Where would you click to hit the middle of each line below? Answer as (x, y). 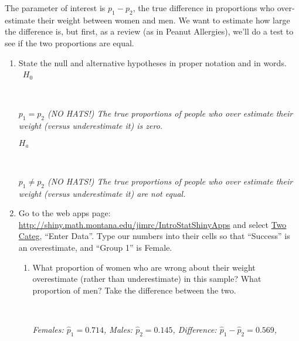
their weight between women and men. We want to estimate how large (164, 20)
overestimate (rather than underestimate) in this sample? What (147, 279)
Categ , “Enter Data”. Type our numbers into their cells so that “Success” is (154, 236)
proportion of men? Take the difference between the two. (134, 290)
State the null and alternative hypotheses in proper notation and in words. (152, 62)
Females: (48, 329)
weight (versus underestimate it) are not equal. (102, 193)
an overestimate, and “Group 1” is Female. (95, 247)
